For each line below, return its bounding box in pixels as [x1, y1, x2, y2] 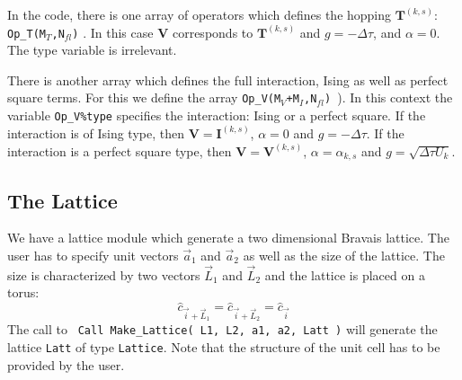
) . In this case [72, 22, 154, 41]
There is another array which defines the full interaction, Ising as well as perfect [7, 70, 449, 89]
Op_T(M [7, 27, 46, 40]
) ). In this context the [324, 88, 453, 107]
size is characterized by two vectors [7, 265, 200, 284]
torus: [7, 283, 40, 302]
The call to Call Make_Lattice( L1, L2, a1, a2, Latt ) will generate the [7, 320, 438, 339]
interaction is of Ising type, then [7, 124, 184, 143]
